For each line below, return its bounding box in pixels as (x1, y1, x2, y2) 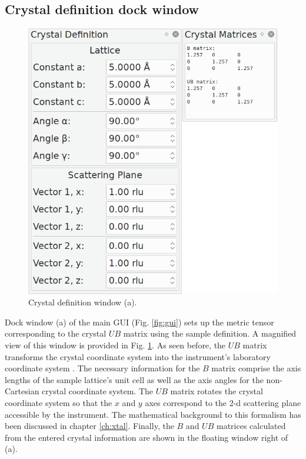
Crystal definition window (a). (28, 296, 137, 308)
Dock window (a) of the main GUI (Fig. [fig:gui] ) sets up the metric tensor (5, 315, 274, 328)
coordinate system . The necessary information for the (5, 362, 200, 374)
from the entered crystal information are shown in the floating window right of (5, 431, 288, 443)
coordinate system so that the (5, 396, 112, 408)
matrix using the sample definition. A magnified (123, 327, 297, 340)
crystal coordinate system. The (42, 385, 154, 397)
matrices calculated (216, 420, 286, 432)
